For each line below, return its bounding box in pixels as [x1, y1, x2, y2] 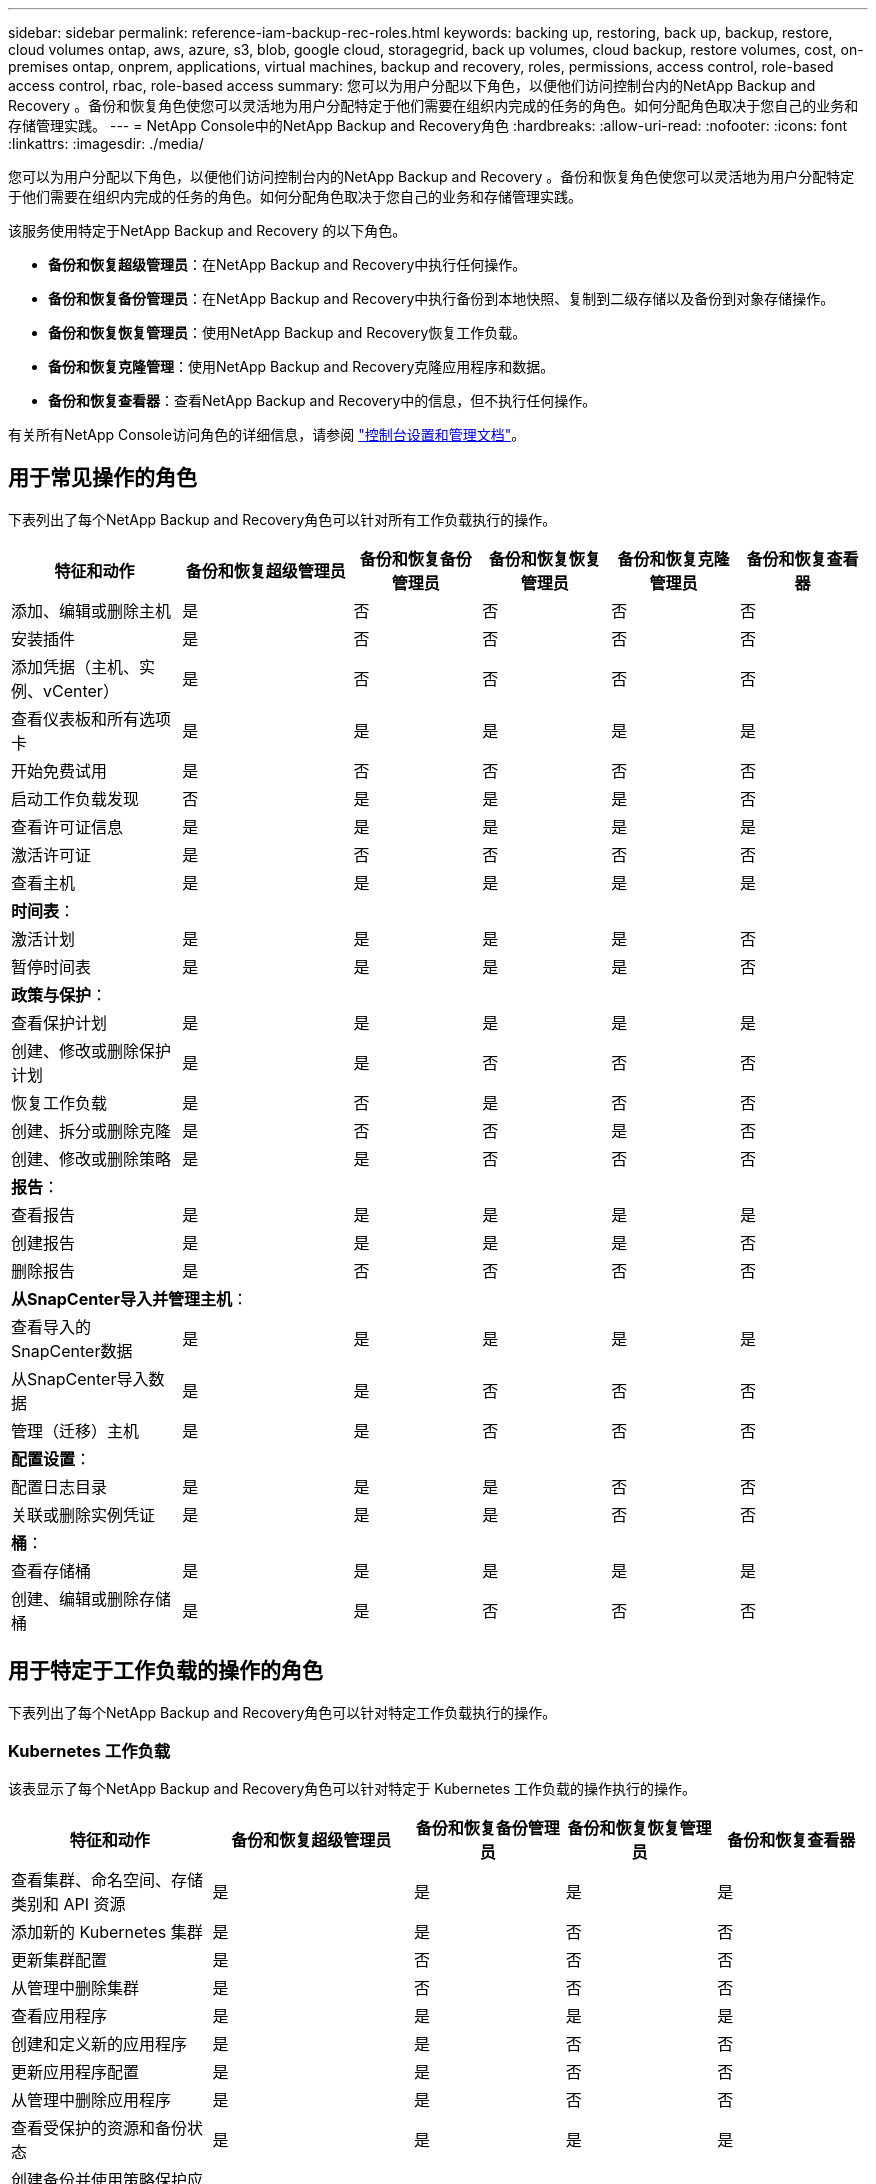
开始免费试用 [11, 760, 108, 781]
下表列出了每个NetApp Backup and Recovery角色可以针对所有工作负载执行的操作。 [8, 510, 557, 528]
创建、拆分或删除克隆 [11, 1120, 172, 1141]
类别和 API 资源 [11, 1894, 126, 1915]
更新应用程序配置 [11, 2062, 140, 2083]
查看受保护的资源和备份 [11, 2118, 188, 2139]
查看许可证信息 [11, 816, 124, 837]
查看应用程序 [11, 2006, 108, 2027]
